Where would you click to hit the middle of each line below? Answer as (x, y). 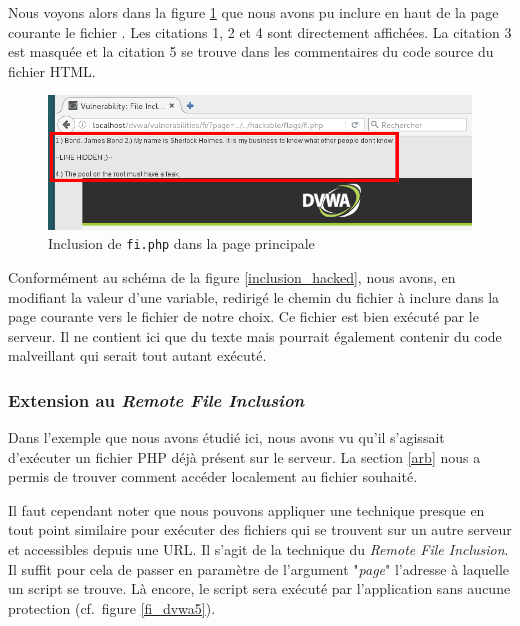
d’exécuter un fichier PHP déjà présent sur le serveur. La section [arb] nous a (244, 456)
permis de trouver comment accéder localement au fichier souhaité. (213, 476)
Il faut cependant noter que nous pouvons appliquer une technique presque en (246, 509)
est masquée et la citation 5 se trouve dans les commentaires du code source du (251, 51)
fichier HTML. (52, 70)
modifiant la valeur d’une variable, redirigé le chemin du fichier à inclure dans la (254, 296)
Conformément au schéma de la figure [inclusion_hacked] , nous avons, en (232, 276)
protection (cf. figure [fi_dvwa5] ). (112, 607)
